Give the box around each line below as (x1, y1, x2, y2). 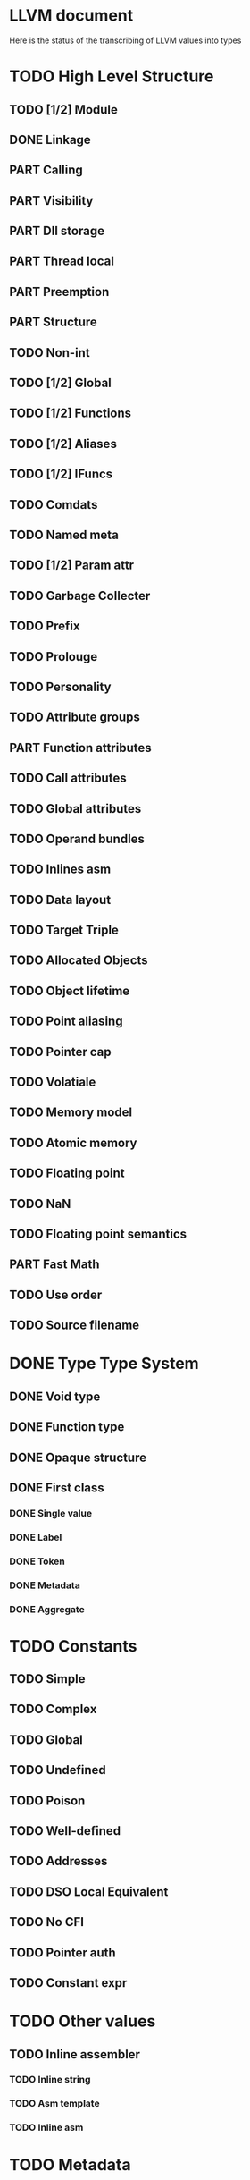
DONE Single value (9, 1507, 92, 1519)
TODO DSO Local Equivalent (9, 1884, 169, 1899)
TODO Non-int (9, 345, 91, 360)
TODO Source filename (9, 1318, 140, 1333)
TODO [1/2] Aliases (9, 435, 118, 452)
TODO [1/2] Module (9, 102, 119, 117)
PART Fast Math (9, 1257, 100, 1272)
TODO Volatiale (9, 1075, 96, 1090)
